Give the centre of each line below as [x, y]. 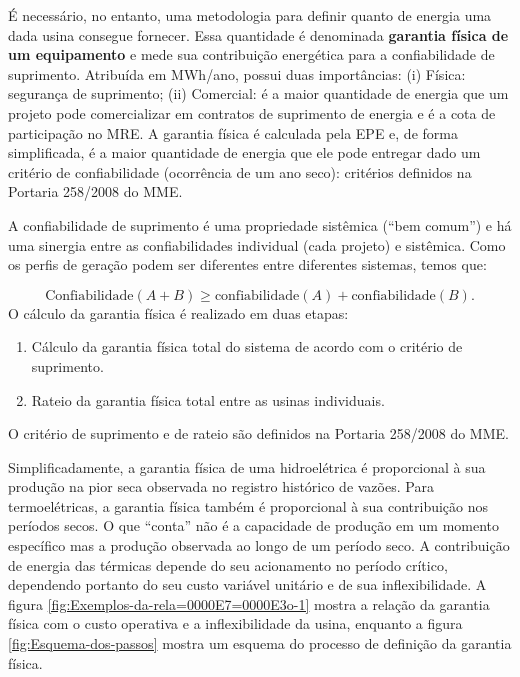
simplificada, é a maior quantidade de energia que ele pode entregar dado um [244, 152]
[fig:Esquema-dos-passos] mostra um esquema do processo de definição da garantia [260, 643]
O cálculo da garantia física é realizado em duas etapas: [178, 312]
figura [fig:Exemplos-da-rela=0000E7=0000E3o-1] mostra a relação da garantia [249, 603]
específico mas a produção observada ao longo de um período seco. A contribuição [259, 545]
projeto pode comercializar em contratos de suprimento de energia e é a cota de [252, 112]
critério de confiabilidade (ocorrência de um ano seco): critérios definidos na [240, 171]
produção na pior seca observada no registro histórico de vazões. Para [221, 486]
